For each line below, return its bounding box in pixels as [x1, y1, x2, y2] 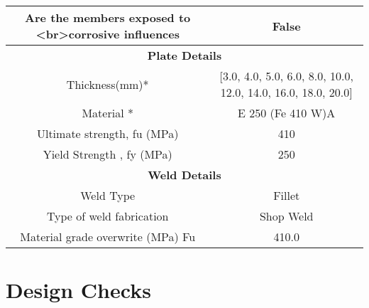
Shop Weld [259, 208, 314, 224]
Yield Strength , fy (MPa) [43, 146, 172, 162]
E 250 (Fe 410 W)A [238, 105, 336, 121]
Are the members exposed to [25, 9, 191, 26]
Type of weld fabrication [46, 208, 169, 224]
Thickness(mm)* [66, 75, 149, 92]
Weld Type [80, 187, 136, 203]
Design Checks [6, 275, 151, 304]
